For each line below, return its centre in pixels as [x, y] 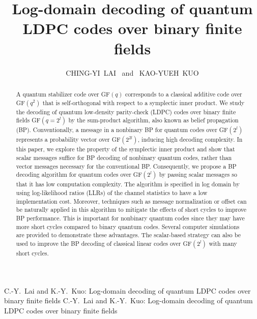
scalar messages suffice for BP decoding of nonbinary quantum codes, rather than [124, 157]
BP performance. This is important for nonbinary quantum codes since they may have [130, 218]
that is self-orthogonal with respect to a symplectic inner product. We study [144, 102]
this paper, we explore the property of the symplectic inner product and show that [125, 149]
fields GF [28, 120]
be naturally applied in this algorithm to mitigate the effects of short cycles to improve [131, 210]
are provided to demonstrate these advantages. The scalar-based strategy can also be [128, 235]
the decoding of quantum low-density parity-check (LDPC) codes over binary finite [126, 111]
